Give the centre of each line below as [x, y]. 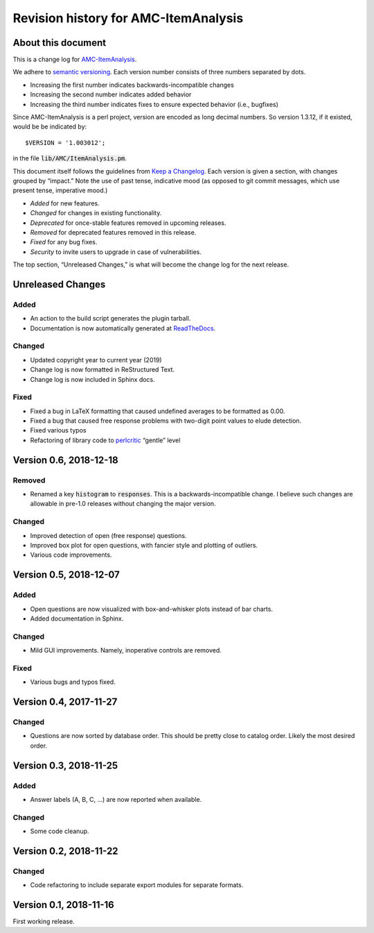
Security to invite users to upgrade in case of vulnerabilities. [116, 252]
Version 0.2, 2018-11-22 [65, 851]
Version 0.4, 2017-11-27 [65, 701]
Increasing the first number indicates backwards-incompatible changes [132, 85]
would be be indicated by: [50, 127]
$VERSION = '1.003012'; [65, 143]
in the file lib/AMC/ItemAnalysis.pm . [70, 158]
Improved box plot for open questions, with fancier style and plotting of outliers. [144, 545]
